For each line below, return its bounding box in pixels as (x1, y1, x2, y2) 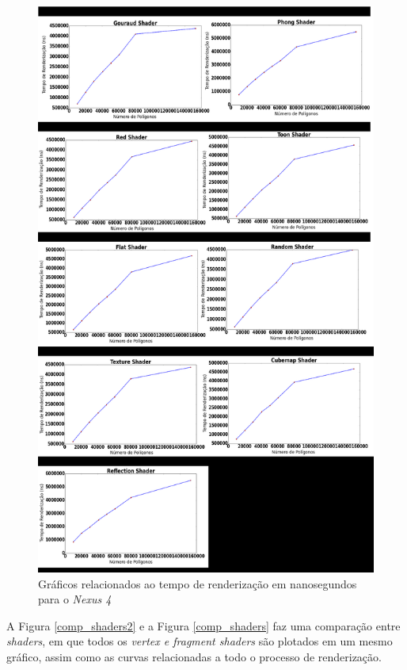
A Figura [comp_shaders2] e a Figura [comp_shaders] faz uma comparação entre (6, 617, 401, 634)
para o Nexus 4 (38, 591, 112, 607)
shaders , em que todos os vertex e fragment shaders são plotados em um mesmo (6, 633, 393, 649)
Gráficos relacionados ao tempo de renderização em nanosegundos (38, 575, 357, 592)
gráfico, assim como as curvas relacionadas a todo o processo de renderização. (6, 649, 382, 665)
